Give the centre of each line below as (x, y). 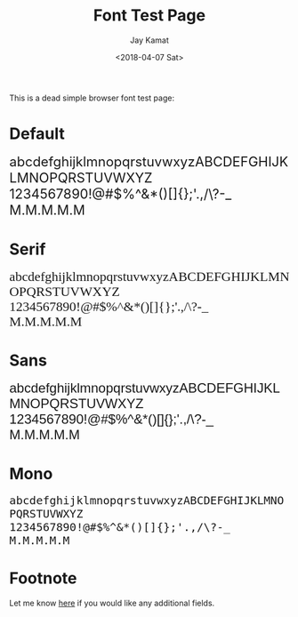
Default (37, 134)
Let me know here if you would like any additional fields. (112, 603)
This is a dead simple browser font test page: (92, 98)
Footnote (43, 578)
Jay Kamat (149, 40)
